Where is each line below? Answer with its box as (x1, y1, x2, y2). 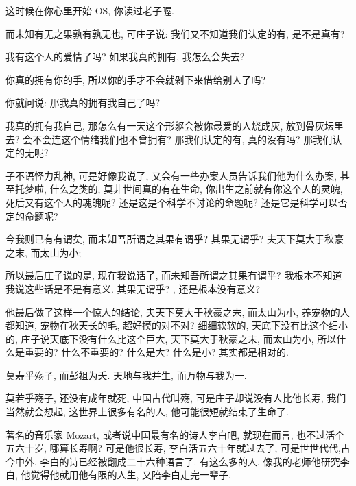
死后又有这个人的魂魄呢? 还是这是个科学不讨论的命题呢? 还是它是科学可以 (5, 195, 338, 209)
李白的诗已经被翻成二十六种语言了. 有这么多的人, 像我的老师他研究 (40, 454, 340, 468)
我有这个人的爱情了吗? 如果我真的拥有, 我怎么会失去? (5, 49, 245, 64)
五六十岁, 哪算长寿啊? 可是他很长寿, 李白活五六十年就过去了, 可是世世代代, (5, 441, 341, 455)
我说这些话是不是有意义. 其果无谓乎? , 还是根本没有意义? (5, 281, 261, 295)
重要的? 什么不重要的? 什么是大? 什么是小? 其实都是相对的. (24, 345, 289, 359)
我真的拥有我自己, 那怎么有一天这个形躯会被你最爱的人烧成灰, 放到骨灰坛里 (5, 118, 344, 132)
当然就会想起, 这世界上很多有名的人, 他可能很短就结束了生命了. (5, 404, 289, 419)
